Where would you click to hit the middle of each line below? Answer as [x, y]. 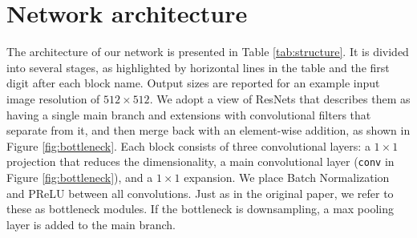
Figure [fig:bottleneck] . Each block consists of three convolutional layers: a [188, 145]
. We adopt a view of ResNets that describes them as [280, 98]
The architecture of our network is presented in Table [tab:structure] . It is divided [208, 52]
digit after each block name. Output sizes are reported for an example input [193, 83]
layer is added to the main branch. [91, 224]
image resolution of [53, 98]
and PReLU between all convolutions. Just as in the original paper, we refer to [200, 193]
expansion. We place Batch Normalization [287, 177]
